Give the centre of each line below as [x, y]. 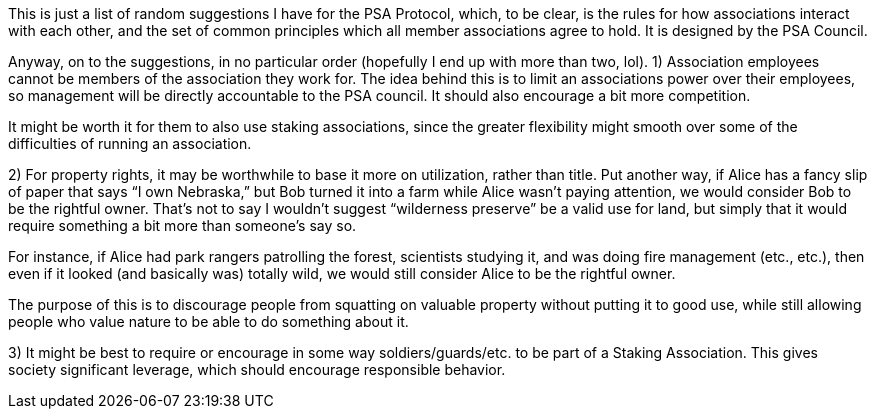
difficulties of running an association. [130, 143]
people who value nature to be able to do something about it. [208, 321]
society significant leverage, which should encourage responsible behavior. [257, 369]
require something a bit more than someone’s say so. [182, 225]
